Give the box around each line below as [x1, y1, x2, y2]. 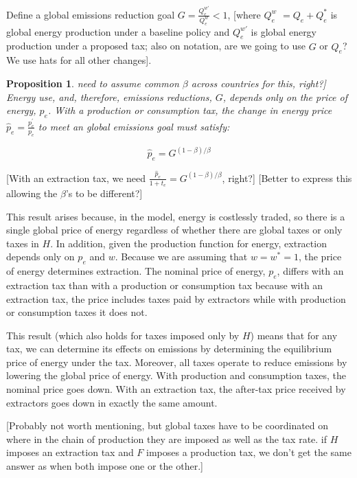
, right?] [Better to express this [222, 170, 352, 185]
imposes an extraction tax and [6, 445, 134, 459]
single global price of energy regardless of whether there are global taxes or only [6, 223, 343, 237]
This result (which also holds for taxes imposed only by [6, 328, 240, 342]
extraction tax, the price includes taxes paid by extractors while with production [6, 291, 346, 306]
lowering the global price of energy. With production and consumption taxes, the [6, 368, 347, 383]
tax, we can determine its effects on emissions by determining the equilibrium [6, 341, 332, 356]
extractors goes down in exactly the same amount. [6, 395, 218, 409]
